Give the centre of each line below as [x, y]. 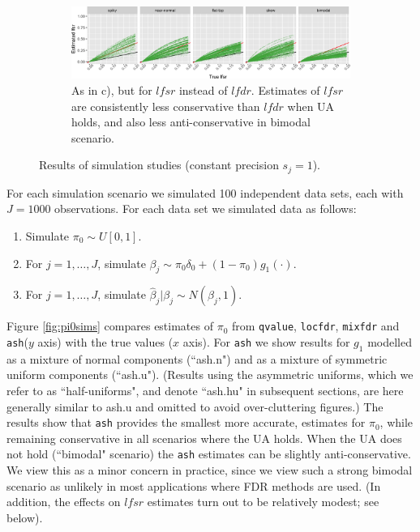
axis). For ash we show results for [266, 342]
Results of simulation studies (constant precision [159, 165]
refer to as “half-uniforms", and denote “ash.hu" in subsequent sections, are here [205, 390]
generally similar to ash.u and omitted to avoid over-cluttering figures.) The [195, 406]
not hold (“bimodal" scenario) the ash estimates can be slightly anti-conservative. [209, 454]
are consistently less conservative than [166, 106]
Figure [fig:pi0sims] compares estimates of [110, 326]
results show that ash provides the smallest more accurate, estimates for [186, 422]
